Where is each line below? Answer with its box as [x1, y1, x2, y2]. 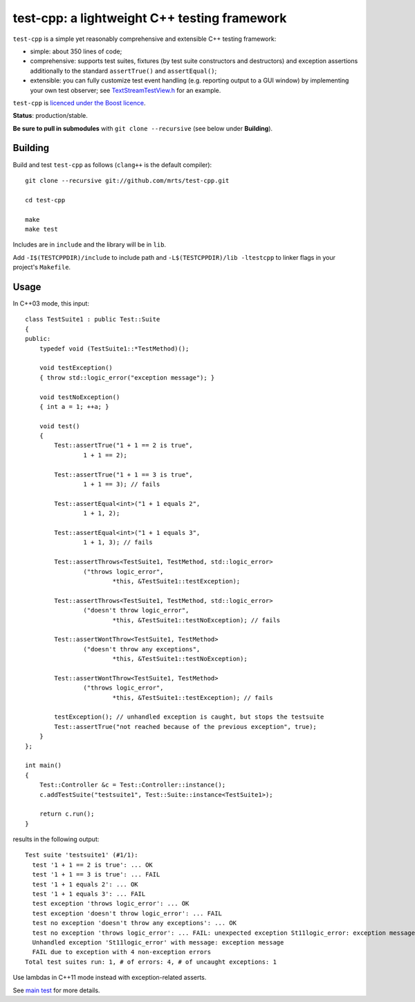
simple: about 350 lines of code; [30, 47, 122, 55]
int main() [25, 762, 62, 769]
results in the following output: [12, 835, 100, 843]
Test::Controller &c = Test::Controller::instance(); [39, 781, 226, 789]
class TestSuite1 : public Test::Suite [25, 315, 160, 324]
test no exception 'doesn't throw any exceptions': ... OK [32, 919, 237, 927]
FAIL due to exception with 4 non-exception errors [32, 948, 211, 956]
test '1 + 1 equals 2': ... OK [32, 880, 138, 888]
